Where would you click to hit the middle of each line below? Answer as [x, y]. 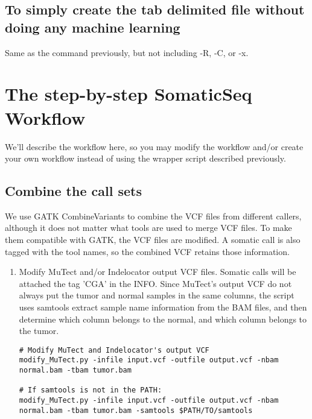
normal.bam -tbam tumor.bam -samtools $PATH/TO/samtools [136, 410]
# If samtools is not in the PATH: [91, 390]
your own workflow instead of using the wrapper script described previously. [145, 158]
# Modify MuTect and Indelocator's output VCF [114, 350]
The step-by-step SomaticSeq [129, 94]
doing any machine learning [93, 27]
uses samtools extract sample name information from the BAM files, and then [163, 307]
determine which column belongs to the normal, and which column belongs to [163, 319]
